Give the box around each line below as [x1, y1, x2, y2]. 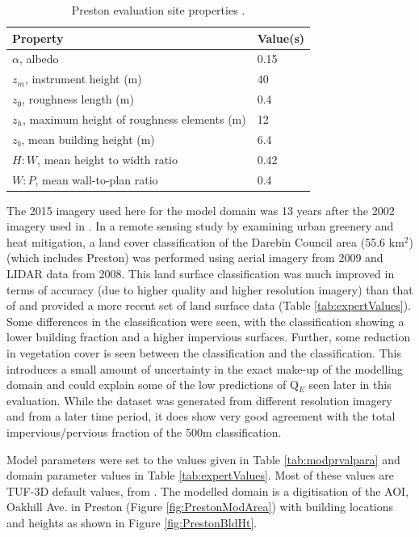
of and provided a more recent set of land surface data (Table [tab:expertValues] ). [6, 297, 411, 314]
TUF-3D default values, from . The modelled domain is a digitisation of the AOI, [6, 482, 409, 499]
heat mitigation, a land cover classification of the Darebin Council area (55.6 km [6, 233, 404, 250]
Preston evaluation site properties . [71, 2, 245, 18]
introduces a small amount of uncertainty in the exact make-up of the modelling [6, 360, 404, 377]
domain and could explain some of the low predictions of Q [6, 376, 299, 393]
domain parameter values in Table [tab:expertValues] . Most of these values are [6, 467, 395, 484]
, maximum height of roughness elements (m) [22, 110, 246, 127]
